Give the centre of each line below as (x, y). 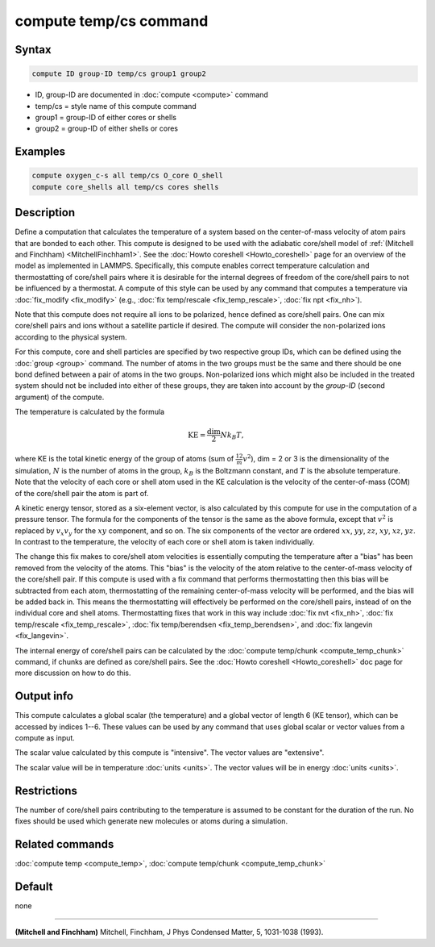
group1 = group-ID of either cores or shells (106, 117)
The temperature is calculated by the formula (90, 412)
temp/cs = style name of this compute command (116, 106)
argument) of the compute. (60, 397)
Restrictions (46, 791)
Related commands (64, 844)
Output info (44, 697)
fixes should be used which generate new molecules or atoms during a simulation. (151, 821)
